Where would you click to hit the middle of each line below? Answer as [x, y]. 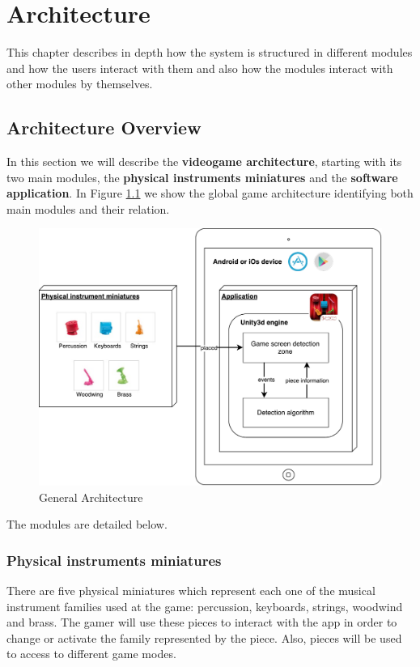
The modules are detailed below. [87, 524]
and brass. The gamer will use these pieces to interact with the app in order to [202, 622]
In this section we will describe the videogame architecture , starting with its [204, 161]
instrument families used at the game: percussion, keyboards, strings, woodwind [205, 606]
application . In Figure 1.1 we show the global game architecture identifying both [210, 193]
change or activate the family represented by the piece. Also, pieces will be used [204, 637]
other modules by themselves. [80, 84]
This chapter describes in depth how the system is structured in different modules [210, 52]
